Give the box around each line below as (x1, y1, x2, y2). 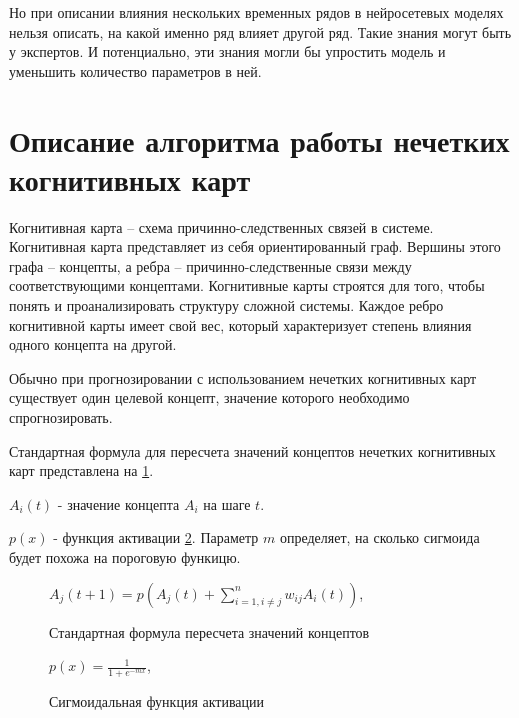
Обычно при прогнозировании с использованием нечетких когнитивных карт (9, 367, 477, 388)
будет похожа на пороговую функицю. (9, 547, 241, 567)
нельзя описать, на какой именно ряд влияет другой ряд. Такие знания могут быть (9, 21, 512, 42)
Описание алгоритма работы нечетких (9, 119, 510, 160)
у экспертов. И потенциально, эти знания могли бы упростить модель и (9, 41, 446, 62)
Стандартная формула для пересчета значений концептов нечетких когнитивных (9, 440, 496, 461)
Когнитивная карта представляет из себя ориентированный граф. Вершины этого (9, 236, 501, 257)
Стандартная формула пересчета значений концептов (49, 621, 370, 642)
